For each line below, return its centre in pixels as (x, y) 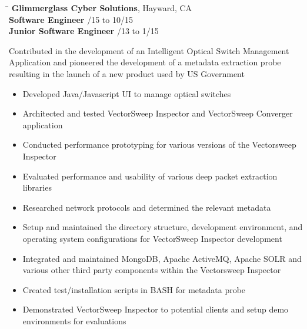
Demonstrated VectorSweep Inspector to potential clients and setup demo (156, 309)
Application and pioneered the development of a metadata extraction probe (145, 62)
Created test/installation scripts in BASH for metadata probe (134, 289)
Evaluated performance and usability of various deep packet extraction (150, 176)
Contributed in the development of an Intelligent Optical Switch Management (149, 50)
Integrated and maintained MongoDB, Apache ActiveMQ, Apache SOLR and (162, 258)
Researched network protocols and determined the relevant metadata (147, 207)
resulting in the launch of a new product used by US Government (127, 73)
